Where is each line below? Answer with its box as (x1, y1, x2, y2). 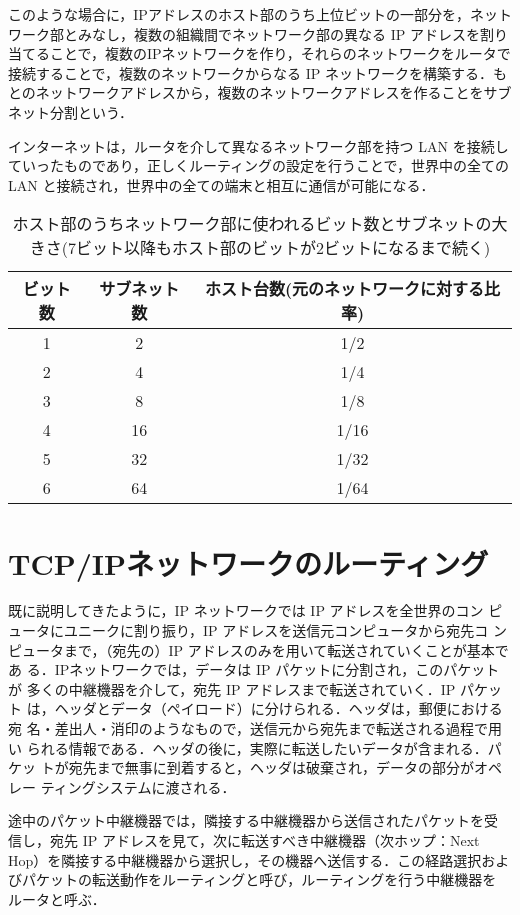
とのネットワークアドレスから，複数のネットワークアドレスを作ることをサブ (8, 82, 512, 103)
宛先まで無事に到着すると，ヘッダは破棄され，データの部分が (68, 757, 475, 778)
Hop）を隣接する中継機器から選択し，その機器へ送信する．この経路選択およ (8, 849, 510, 870)
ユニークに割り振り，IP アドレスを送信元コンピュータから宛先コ (63, 620, 489, 641)
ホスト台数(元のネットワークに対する (204, 277, 485, 301)
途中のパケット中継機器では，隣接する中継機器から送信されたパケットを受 (8, 810, 498, 831)
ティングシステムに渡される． (40, 776, 236, 797)
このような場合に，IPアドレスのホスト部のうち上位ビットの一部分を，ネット (8, 4, 512, 24)
